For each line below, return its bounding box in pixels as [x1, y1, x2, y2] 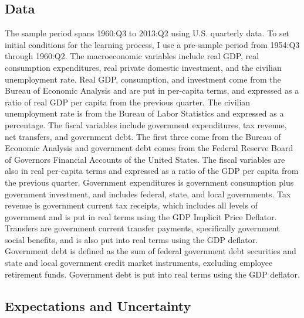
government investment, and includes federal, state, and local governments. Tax [5, 187, 291, 200]
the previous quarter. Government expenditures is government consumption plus [5, 176, 294, 188]
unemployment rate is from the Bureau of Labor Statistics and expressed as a [5, 107, 284, 119]
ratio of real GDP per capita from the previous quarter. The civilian [5, 95, 251, 108]
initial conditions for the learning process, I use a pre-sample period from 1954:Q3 [5, 38, 300, 50]
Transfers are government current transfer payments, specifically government [5, 222, 280, 234]
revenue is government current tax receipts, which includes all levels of [5, 199, 258, 211]
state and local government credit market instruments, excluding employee [5, 257, 273, 269]
